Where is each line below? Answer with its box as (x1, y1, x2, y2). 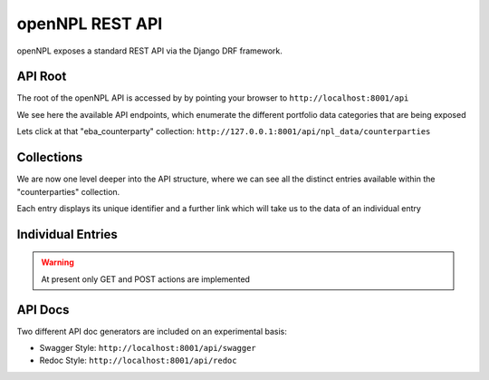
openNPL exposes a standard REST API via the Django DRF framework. (16, 45, 283, 56)
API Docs (16, 302, 70, 317)
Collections (16, 150, 83, 165)
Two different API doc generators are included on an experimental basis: (16, 326, 287, 336)
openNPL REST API (16, 14, 163, 34)
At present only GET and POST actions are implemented (41, 273, 251, 285)
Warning (41, 257, 74, 268)
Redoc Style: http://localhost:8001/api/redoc (39, 355, 237, 366)
